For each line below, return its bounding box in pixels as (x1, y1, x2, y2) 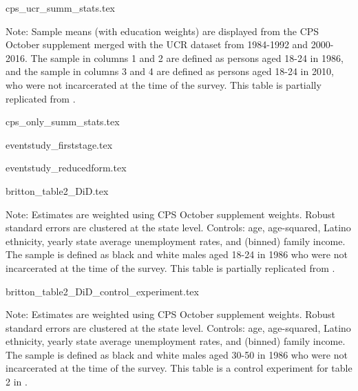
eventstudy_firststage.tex (6, 137, 113, 151)
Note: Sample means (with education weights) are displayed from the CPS (6, 23, 319, 38)
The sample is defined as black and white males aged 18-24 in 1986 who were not (6, 247, 348, 262)
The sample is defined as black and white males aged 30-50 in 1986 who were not (6, 347, 348, 361)
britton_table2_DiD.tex (6, 183, 109, 198)
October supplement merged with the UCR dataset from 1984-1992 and (6, 37, 308, 52)
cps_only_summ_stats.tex (6, 114, 120, 129)
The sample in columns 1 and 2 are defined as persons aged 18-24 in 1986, (30, 50, 344, 65)
